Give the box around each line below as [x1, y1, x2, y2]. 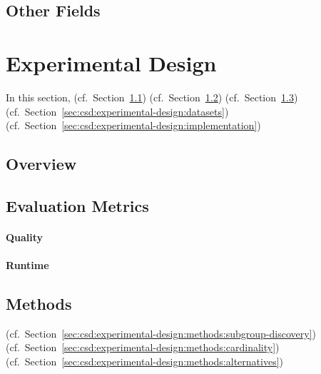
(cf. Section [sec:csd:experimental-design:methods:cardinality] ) [6, 340, 280, 355]
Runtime [6, 258, 49, 273]
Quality [6, 229, 44, 244]
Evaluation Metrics [6, 194, 149, 216]
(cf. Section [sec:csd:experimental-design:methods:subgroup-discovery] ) [6, 325, 317, 340]
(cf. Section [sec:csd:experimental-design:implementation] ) [6, 118, 261, 133]
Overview [6, 153, 77, 175]
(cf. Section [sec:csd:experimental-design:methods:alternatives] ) [6, 354, 283, 369]
